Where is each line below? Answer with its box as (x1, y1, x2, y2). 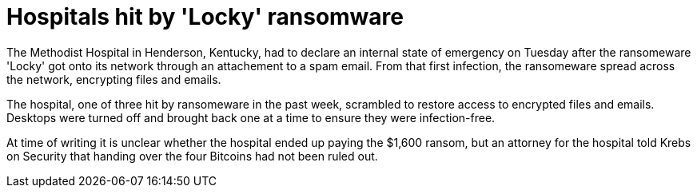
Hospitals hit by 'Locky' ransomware (6, 3, 404, 30)
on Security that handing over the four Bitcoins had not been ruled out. (6, 148, 378, 163)
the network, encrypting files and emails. (6, 72, 221, 86)
